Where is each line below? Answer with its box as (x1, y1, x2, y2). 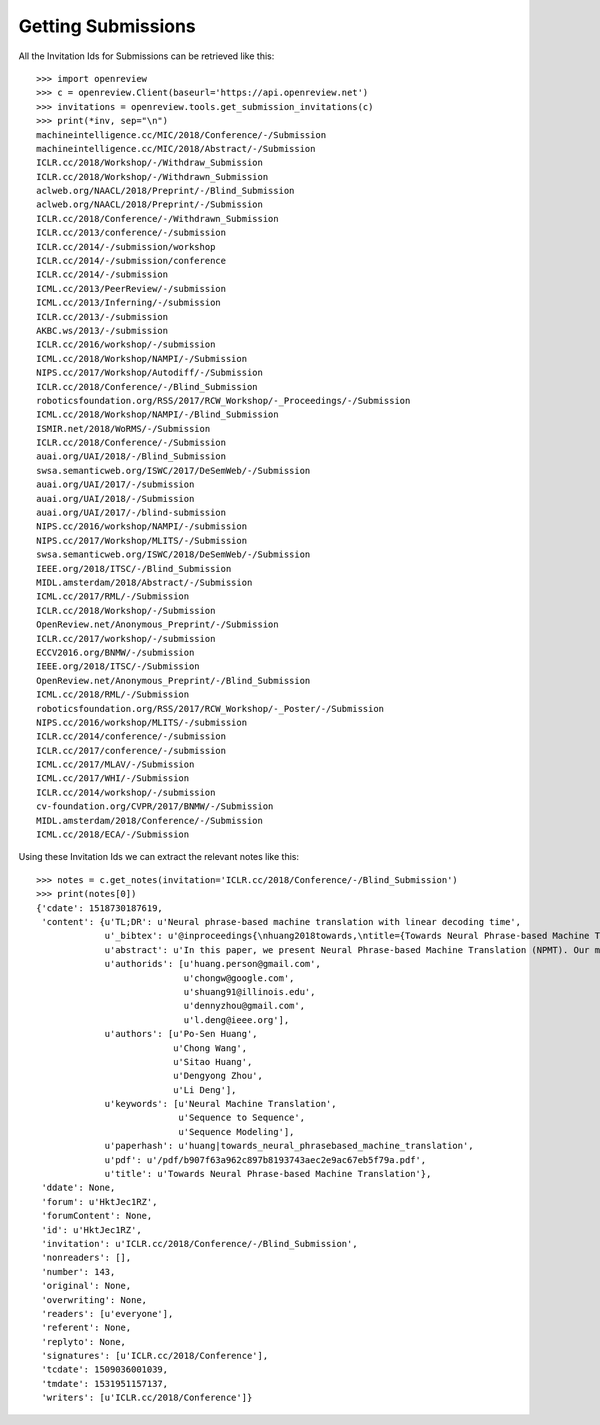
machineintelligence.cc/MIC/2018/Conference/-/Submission (36, 129, 327, 140)
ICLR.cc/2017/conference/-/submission (36, 745, 227, 756)
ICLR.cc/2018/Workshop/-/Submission (36, 605, 216, 616)
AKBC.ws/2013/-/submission (36, 325, 169, 336)
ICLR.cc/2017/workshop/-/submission (36, 633, 216, 644)
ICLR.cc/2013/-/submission (36, 311, 169, 322)
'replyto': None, (41, 1336, 127, 1347)
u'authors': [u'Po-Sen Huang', (104, 1028, 259, 1040)
